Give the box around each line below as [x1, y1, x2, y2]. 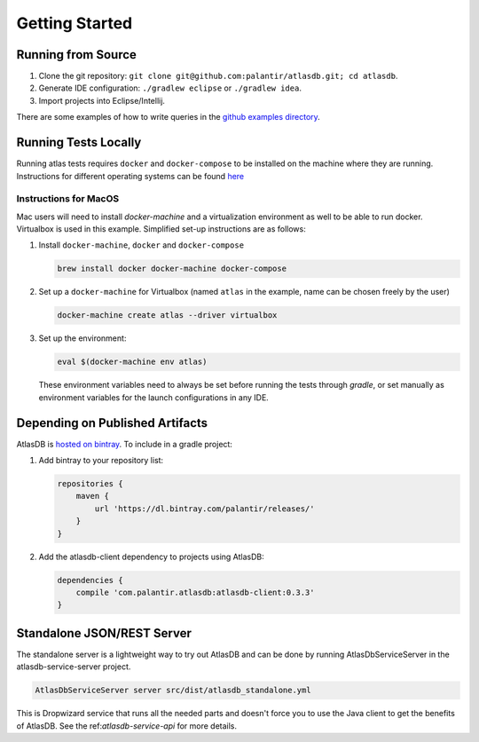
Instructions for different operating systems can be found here [16, 170, 245, 181]
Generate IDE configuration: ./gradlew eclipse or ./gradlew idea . [38, 83, 302, 93]
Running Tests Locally [16, 135, 142, 150]
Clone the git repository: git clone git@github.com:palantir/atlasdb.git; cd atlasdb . [38, 71, 398, 82]
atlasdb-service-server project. [16, 661, 131, 672]
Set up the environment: [38, 333, 127, 343]
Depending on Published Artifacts [16, 415, 208, 430]
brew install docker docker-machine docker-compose [57, 264, 287, 274]
